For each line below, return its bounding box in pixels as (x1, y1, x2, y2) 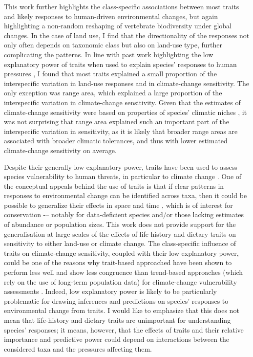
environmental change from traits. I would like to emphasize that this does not (4, 305, 239, 315)
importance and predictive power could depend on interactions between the (4, 334, 230, 344)
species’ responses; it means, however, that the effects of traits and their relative (4, 324, 244, 335)
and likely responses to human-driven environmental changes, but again (4, 11, 218, 21)
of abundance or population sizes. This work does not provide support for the (4, 219, 236, 229)
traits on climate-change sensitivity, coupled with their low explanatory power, (4, 247, 239, 258)
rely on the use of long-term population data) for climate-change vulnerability (4, 276, 237, 287)
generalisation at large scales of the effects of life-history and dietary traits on (4, 228, 236, 239)
